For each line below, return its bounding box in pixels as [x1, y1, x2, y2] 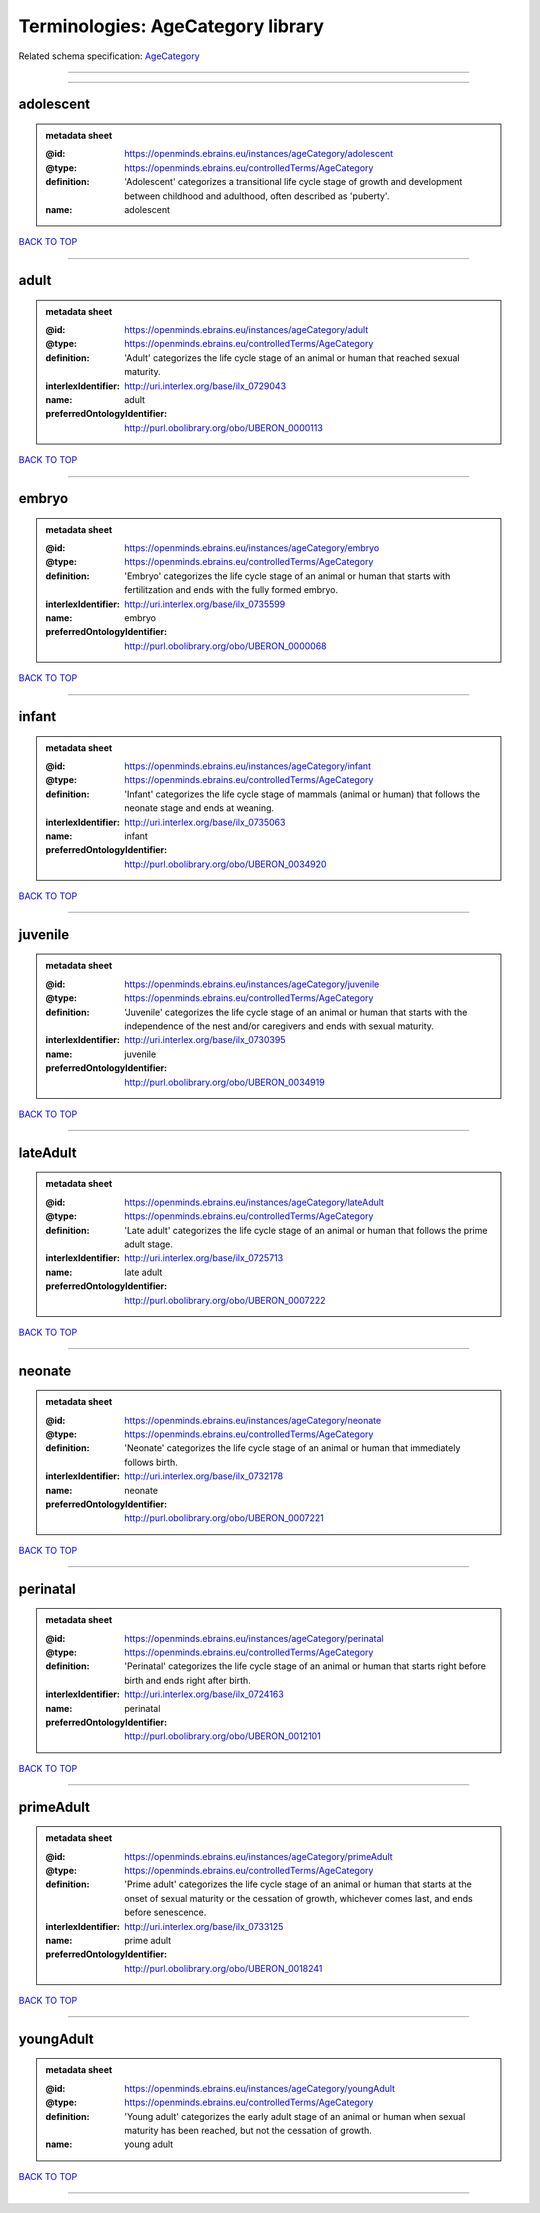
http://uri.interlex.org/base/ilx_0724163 [124, 1688, 284, 1700]
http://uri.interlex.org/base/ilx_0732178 [124, 1470, 284, 1482]
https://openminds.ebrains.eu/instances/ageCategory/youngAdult [124, 2082, 395, 2094]
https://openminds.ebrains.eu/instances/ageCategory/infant [124, 760, 372, 772]
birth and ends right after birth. [124, 1674, 252, 1686]
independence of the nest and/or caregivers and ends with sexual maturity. [124, 1020, 435, 1032]
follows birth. [124, 1456, 179, 1468]
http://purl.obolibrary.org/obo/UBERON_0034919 [124, 1076, 325, 1088]
